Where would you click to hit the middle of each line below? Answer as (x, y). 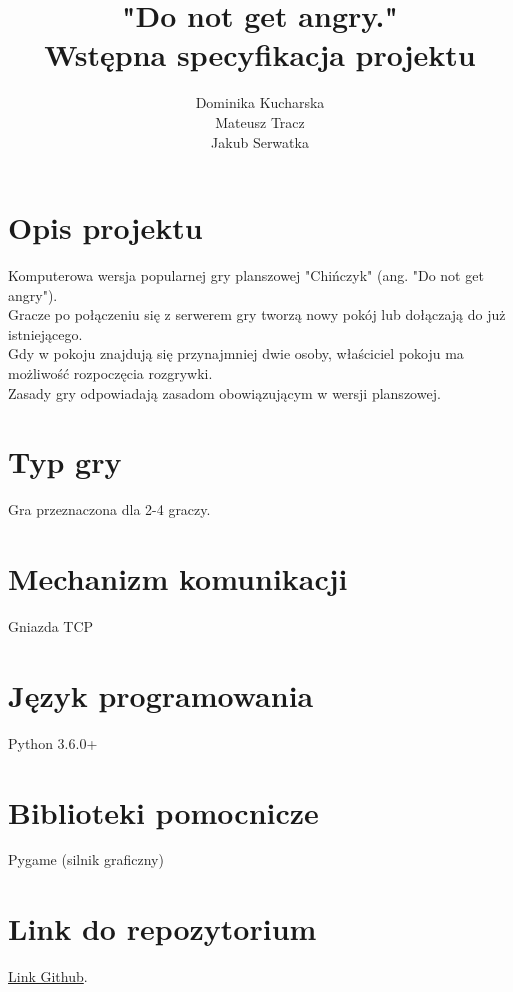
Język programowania (161, 694)
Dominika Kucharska (260, 102)
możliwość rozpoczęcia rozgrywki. (110, 373)
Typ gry (65, 461)
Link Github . (48, 976)
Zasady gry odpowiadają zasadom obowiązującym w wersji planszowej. (224, 392)
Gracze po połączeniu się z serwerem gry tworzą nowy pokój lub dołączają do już (257, 314)
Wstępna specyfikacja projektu (260, 54)
